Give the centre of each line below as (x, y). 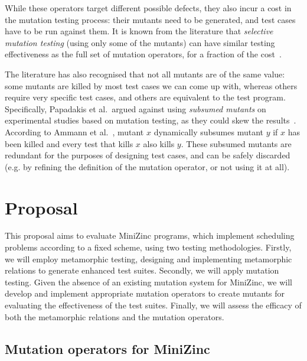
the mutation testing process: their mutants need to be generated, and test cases (150, 19)
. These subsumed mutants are (236, 143)
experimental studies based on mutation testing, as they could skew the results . (151, 120)
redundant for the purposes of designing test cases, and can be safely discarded (148, 155)
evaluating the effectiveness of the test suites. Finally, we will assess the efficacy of (153, 305)
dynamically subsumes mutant (209, 131)
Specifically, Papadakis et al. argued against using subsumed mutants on (135, 108)
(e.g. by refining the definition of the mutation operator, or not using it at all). (147, 166)
